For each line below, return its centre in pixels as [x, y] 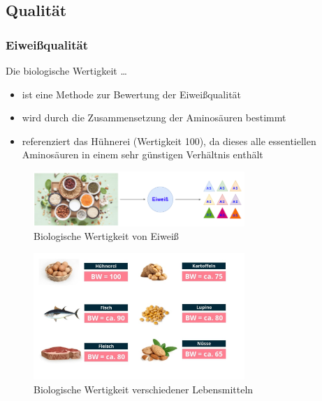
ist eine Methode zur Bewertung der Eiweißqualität [132, 94]
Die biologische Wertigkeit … [66, 70]
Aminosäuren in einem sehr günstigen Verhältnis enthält [142, 154]
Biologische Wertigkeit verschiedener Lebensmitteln [144, 389]
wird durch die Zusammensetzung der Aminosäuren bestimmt [154, 118]
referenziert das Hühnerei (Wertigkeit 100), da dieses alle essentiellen [169, 141]
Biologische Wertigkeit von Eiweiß [106, 236]
